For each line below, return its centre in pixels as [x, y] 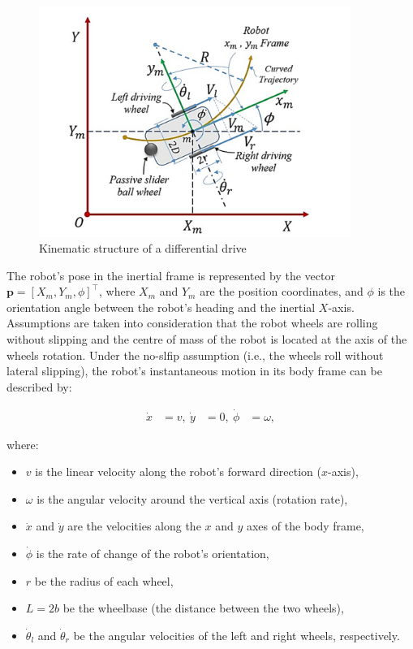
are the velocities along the [134, 526]
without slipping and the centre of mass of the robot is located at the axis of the [207, 339]
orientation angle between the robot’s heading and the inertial [161, 307]
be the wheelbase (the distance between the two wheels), [203, 608]
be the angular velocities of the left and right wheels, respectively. [237, 635]
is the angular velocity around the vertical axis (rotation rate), [192, 498]
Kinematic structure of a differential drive [143, 248]
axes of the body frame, [305, 526]
